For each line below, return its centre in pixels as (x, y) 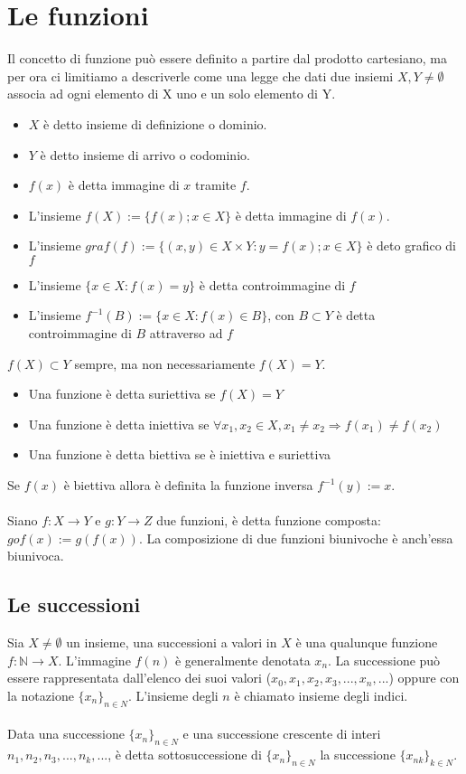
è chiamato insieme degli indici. (321, 695)
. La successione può (384, 660)
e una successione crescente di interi (282, 734)
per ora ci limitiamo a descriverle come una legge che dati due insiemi (200, 76)
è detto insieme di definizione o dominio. (155, 123)
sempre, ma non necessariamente (165, 363)
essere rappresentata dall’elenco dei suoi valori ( (140, 678)
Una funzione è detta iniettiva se (119, 424)
